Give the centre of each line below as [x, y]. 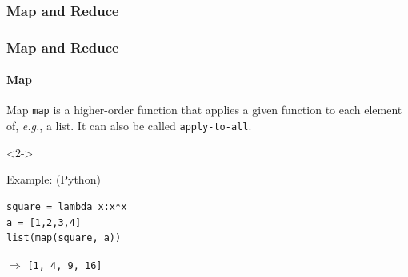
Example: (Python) [54, 179]
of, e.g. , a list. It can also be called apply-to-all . [129, 126]
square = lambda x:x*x [67, 206]
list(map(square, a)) [64, 238]
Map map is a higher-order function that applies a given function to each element [204, 110]
